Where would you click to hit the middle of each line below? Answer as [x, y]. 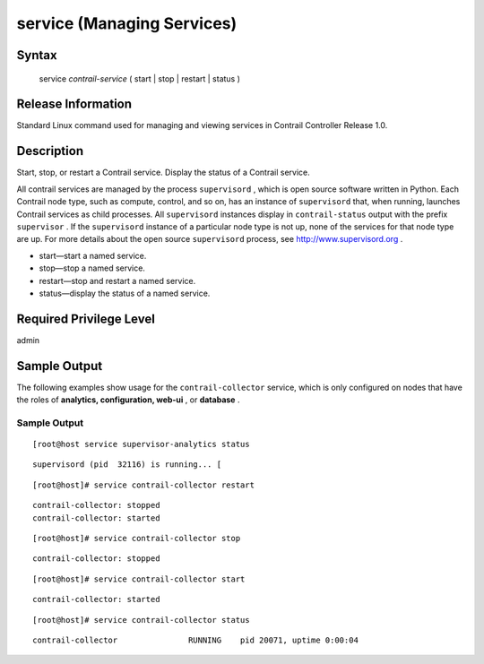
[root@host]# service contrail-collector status [141, 620]
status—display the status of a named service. [125, 293]
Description [50, 151]
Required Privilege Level [86, 319]
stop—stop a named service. [92, 268]
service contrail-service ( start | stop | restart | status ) [140, 78]
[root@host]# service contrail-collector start [139, 579]
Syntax [37, 55]
